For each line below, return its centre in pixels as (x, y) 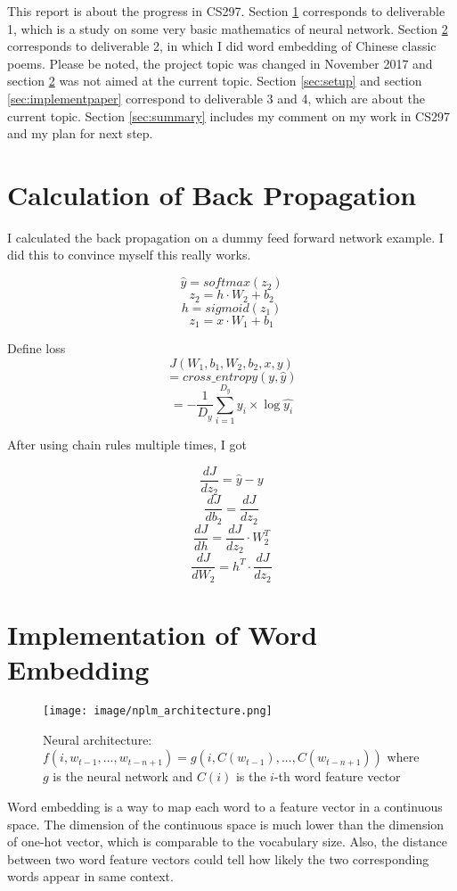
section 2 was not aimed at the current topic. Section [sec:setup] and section (215, 81)
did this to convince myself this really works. (129, 255)
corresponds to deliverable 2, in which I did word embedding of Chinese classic (222, 46)
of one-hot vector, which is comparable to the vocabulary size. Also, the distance (227, 841)
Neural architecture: (98, 739)
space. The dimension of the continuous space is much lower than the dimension (226, 824)
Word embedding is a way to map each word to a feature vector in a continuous (225, 806)
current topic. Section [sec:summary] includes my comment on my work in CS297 (228, 115)
